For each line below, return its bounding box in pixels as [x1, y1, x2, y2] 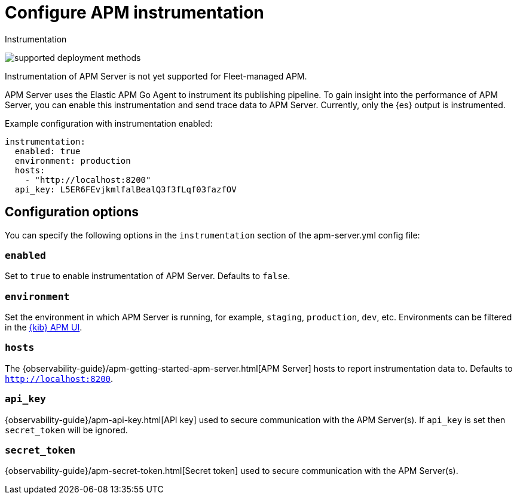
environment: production [14, 155, 131, 166]
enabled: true [14, 146, 81, 156]
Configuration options [5, 204, 139, 220]
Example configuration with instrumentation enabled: [5, 118, 213, 128]
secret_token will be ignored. [5, 424, 128, 435]
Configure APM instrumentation [5, 2, 264, 23]
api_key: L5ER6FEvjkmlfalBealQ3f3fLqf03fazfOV [14, 184, 237, 194]
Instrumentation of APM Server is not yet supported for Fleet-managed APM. [5, 71, 307, 81]
